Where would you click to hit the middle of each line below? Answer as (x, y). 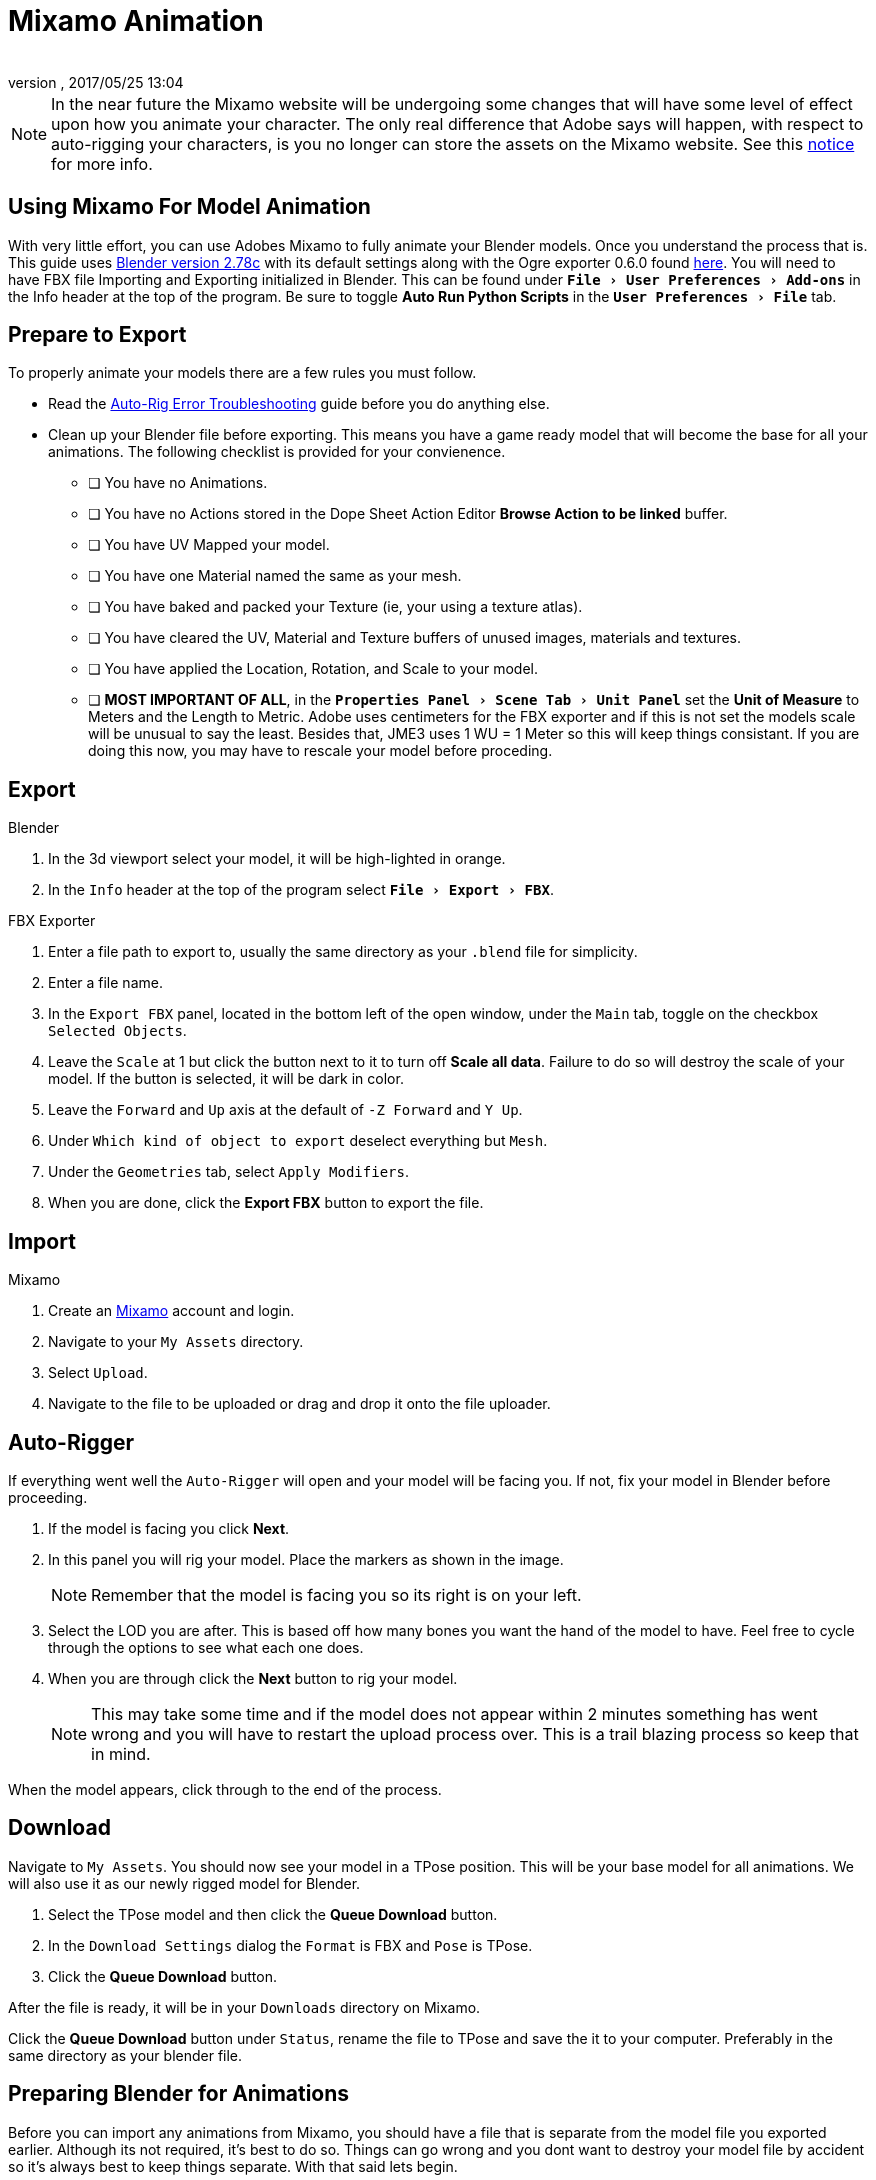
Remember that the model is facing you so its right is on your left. (336, 1594)
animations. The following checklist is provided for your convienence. (277, 452)
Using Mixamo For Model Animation (189, 207)
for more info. (102, 163)
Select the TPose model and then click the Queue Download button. (273, 1914)
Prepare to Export (97, 335)
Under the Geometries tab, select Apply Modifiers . (228, 1172)
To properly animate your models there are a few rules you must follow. (242, 373)
